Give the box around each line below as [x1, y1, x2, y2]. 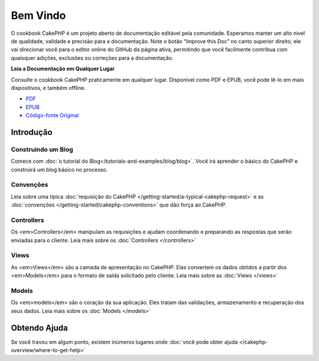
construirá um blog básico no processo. [11, 166, 108, 173]
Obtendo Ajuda [11, 323, 68, 333]
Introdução [11, 127, 53, 137]
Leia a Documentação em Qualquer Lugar [11, 65, 115, 72]
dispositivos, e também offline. [11, 84, 86, 91]
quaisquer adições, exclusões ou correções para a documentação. [11, 54, 174, 62]
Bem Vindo [11, 9, 66, 22]
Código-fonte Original [25, 112, 79, 119]
